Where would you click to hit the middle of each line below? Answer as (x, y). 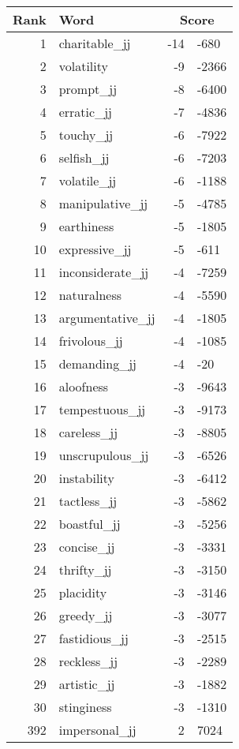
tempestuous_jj (102, 409)
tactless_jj (88, 501)
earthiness (86, 226)
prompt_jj (88, 89)
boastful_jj (90, 524)
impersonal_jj (97, 730)
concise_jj (87, 547)
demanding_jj (97, 363)
